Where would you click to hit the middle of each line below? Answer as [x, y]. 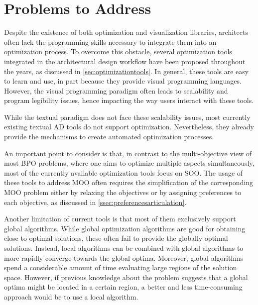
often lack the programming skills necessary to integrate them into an [110, 42]
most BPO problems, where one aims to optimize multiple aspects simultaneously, [129, 163]
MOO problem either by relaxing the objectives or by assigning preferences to [123, 192]
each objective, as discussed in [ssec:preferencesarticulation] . [95, 202]
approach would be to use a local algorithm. [71, 296]
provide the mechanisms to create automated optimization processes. [109, 137]
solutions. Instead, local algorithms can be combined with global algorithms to [124, 248]
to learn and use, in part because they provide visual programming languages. [123, 81]
